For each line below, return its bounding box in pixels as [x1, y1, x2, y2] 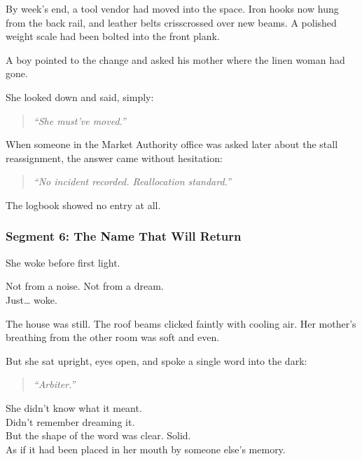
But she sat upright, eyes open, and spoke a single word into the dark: [6, 353, 307, 368]
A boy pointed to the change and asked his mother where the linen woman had [6, 52, 345, 67]
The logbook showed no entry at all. [6, 197, 161, 212]
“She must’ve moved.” [33, 113, 126, 128]
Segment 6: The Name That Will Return [6, 227, 242, 245]
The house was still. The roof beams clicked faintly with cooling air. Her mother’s [6, 316, 356, 330]
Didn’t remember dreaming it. [6, 414, 135, 429]
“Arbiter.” [33, 377, 76, 392]
